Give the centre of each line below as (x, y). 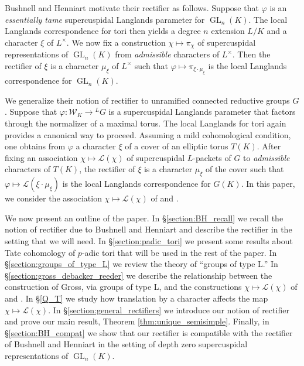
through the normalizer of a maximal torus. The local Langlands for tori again (146, 123)
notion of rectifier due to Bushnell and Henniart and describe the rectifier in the (148, 229)
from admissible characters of (167, 54)
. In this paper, (268, 184)
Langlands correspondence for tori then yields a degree (103, 31)
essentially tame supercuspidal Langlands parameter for (105, 19)
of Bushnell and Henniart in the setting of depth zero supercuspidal (126, 344)
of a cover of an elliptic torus (177, 146)
